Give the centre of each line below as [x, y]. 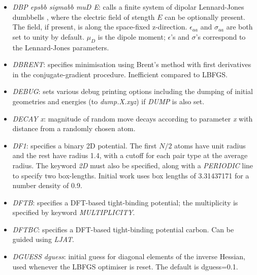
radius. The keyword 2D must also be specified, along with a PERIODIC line [133, 165]
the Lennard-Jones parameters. [61, 47]
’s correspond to [221, 36]
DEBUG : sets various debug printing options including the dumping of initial [133, 91]
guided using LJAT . [43, 239]
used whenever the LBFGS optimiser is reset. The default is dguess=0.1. [125, 266]
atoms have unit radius [210, 145]
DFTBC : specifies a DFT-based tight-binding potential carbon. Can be [123, 229]
